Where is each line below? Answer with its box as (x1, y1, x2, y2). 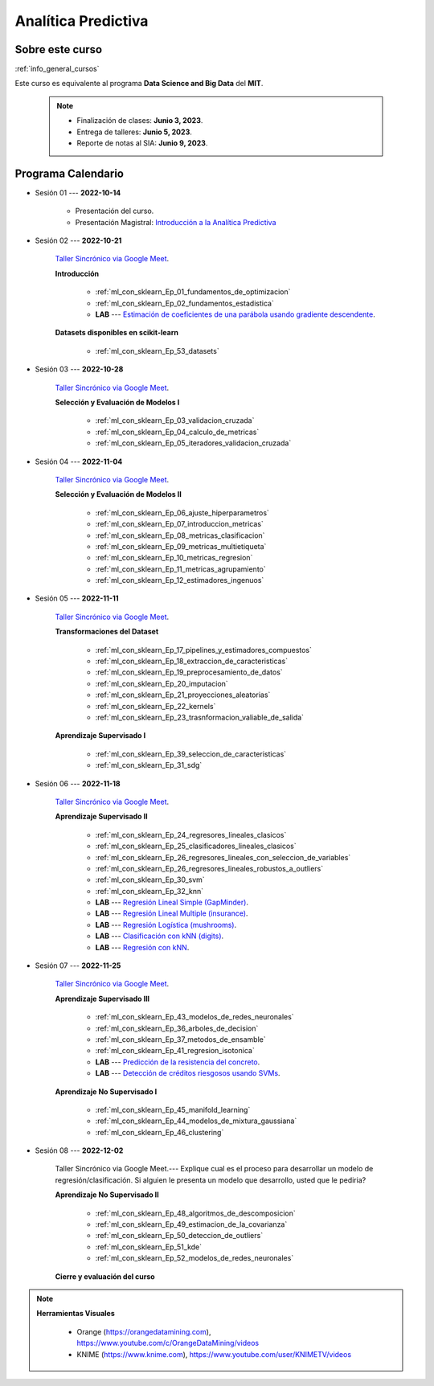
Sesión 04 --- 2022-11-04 (35, 457, 123, 466)
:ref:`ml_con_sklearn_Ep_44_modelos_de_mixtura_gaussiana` (95, 1116, 297, 1126)
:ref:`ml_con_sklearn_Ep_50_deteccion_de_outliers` (95, 1231, 264, 1240)
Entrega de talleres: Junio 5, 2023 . (76, 127, 192, 137)
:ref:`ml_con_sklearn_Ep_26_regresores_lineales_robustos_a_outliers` (95, 863, 324, 873)
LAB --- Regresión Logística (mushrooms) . (95, 920, 237, 929)
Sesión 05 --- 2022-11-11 (35, 593, 119, 603)
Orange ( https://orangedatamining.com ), (76, 1327, 211, 1336)
